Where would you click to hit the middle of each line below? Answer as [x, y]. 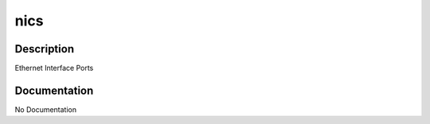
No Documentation [46, 109]
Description [45, 49]
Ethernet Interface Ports [54, 68]
